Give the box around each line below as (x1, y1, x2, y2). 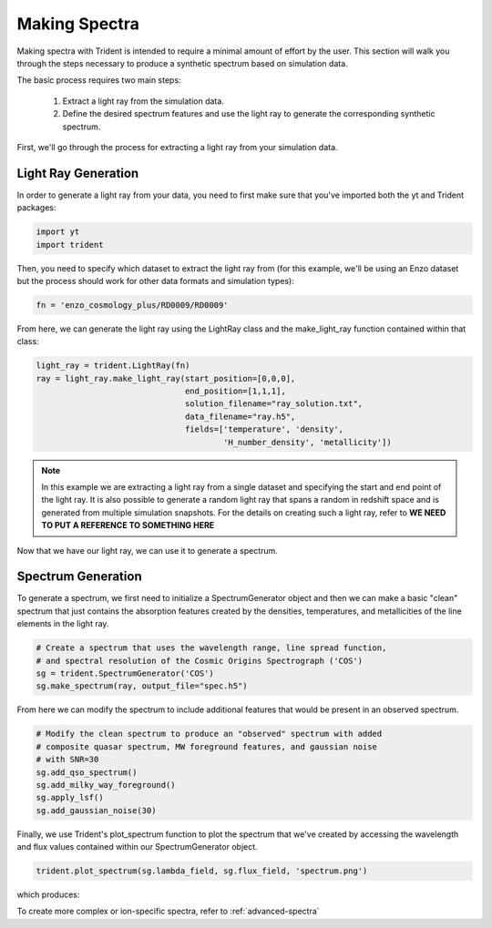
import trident (36, 240, 104, 250)
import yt (36, 227, 80, 237)
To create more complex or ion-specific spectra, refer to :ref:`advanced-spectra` (16, 906, 320, 917)
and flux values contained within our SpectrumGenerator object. (16, 841, 259, 852)
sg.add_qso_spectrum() (36, 767, 138, 778)
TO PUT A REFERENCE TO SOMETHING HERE (41, 520, 215, 531)
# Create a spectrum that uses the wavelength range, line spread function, (36, 643, 387, 653)
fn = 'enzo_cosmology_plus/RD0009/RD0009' (36, 300, 229, 310)
